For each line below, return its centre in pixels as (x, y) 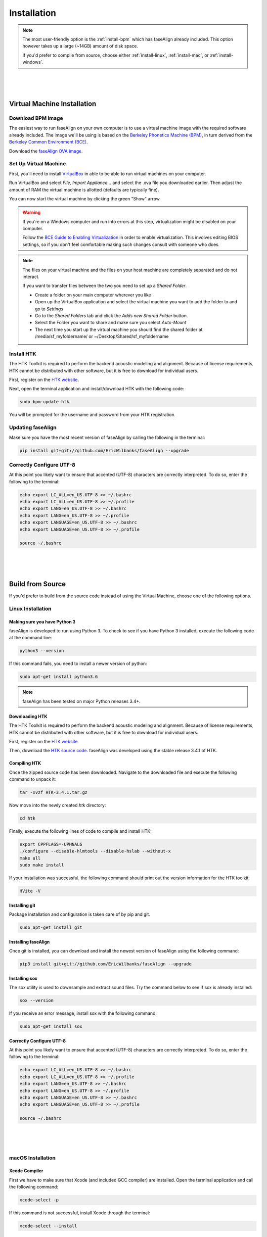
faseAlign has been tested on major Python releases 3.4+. (82, 701)
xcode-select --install (48, 1226)
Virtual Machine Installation (53, 104)
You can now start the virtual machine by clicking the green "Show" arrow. (85, 198)
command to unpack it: (33, 779)
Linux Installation (30, 609)
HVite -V (30, 891)
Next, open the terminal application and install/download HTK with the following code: (97, 389)
